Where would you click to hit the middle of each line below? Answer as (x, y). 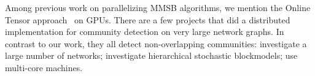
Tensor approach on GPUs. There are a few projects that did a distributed (148, 19)
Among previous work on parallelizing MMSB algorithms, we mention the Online (158, 7)
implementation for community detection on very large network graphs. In (145, 32)
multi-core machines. (44, 67)
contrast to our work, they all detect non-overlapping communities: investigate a (156, 43)
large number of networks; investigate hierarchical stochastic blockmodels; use (151, 55)
